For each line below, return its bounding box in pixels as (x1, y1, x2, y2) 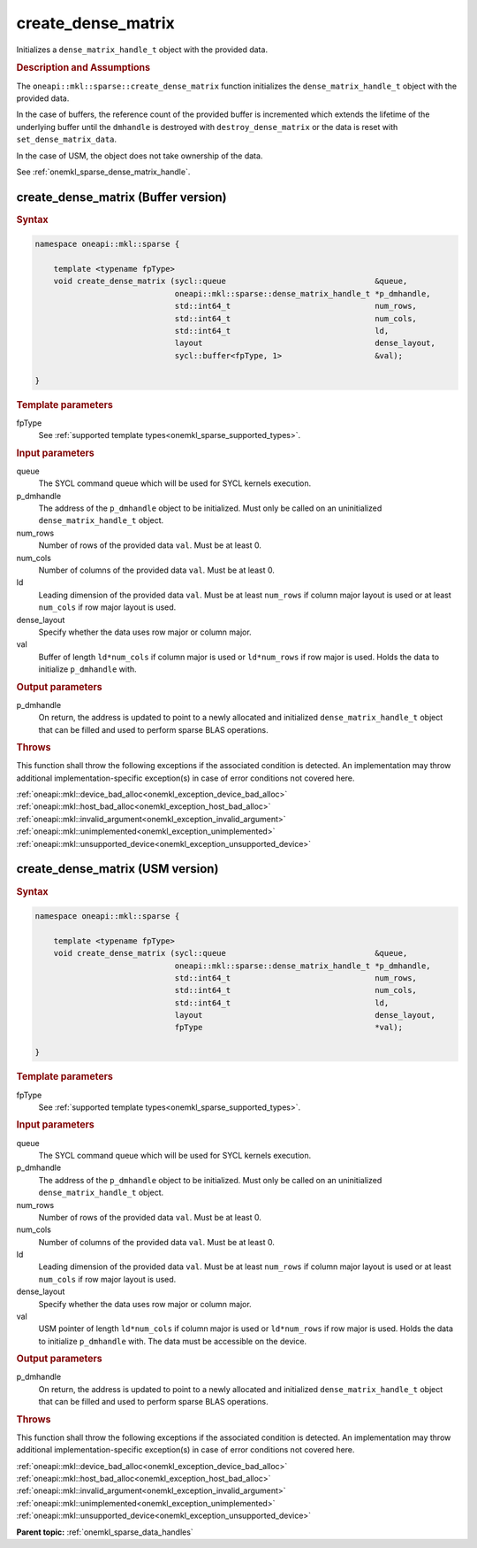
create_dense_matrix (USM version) (16, 861, 219, 876)
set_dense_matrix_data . (16, 134, 117, 145)
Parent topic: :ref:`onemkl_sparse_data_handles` (16, 1527, 193, 1537)
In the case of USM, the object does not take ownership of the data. (16, 150, 263, 161)
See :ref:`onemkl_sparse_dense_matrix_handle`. (16, 166, 191, 177)
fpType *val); (174, 1022, 404, 1033)
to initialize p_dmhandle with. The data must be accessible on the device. (38, 1336, 307, 1346)
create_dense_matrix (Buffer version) (16, 189, 227, 204)
